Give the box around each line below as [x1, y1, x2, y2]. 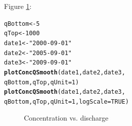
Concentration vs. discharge [24, 112, 109, 123]
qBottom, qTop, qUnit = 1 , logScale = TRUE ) [4, 98, 129, 105]
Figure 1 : [4, 1, 32, 11]
